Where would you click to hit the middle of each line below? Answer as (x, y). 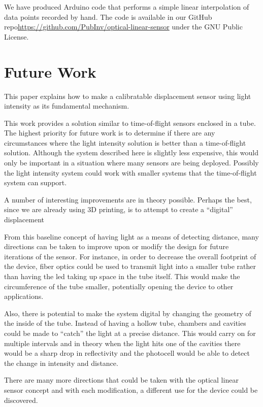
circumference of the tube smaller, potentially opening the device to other (119, 286)
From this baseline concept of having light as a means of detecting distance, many (131, 236)
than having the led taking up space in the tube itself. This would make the (122, 276)
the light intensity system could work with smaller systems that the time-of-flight (130, 172)
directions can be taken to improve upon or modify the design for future (117, 246)
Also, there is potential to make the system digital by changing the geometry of (128, 313)
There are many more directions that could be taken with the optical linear (121, 380)
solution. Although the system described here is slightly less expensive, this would (131, 152)
